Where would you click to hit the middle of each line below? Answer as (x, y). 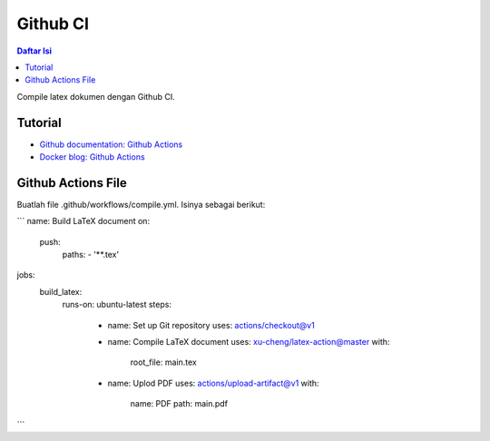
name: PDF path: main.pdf (179, 404)
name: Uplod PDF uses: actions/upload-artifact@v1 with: (213, 383)
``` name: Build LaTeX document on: (83, 221)
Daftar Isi (34, 51)
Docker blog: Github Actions (92, 157)
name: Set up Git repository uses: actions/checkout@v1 (211, 325)
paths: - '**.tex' (91, 255)
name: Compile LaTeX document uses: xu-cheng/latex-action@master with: (249, 342)
